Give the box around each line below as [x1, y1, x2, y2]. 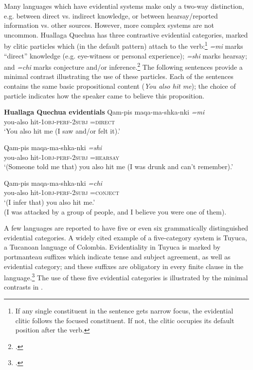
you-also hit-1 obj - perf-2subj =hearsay [4, 152, 119, 162]
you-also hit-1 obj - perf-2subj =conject [4, 187, 119, 197]
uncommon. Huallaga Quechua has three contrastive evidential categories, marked [4, 29, 248, 39]
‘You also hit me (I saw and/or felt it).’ [4, 126, 120, 136]
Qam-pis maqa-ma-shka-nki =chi [4, 177, 102, 188]
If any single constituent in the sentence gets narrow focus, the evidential [15, 306, 234, 315]
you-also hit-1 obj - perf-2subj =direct [4, 116, 115, 126]
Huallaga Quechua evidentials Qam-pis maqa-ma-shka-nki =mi [4, 107, 205, 117]
